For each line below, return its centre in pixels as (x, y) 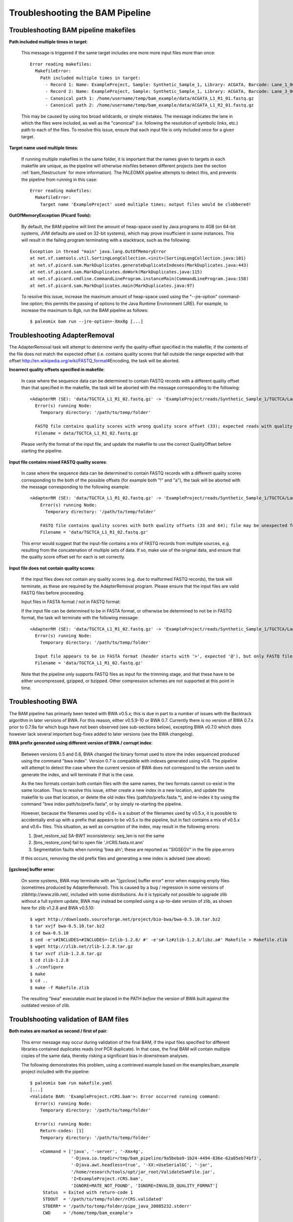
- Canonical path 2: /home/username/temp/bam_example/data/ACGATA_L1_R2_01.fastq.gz (149, 105)
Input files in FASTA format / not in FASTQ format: (71, 602)
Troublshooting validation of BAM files (69, 1019)
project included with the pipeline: (55, 1072)
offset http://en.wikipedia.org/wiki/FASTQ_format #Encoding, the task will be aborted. (94, 361)
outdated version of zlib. (46, 1005)
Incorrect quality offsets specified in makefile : (57, 370)
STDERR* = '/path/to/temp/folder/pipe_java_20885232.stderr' (117, 1206)
